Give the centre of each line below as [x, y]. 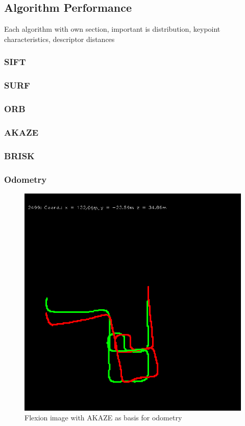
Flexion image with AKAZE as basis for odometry [103, 418]
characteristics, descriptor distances [59, 39]
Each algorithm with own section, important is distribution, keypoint [112, 29]
